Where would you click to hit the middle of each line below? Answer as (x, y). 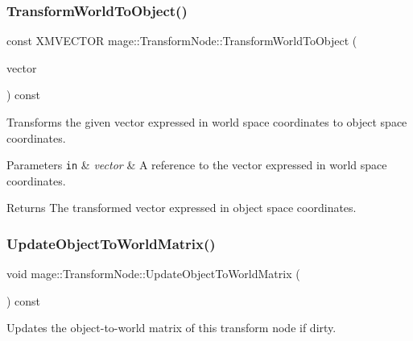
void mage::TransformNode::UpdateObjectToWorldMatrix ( (153, 274)
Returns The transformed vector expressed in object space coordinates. (182, 208)
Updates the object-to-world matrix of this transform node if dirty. (171, 328)
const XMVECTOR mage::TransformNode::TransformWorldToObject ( (182, 41)
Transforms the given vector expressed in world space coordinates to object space (207, 122)
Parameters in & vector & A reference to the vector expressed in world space (197, 165)
